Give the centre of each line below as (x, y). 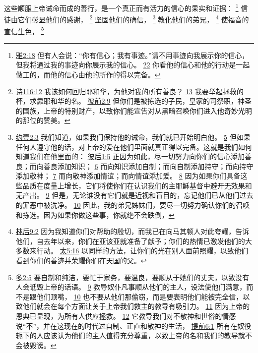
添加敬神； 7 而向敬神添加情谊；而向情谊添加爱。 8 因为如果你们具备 (128, 176)
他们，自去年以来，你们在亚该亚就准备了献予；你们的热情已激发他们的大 (134, 241)
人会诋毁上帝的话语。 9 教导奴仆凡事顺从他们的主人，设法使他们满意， (131, 287)
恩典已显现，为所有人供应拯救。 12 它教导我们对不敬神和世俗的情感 (126, 316)
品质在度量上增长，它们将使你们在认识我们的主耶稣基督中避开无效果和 (137, 185)
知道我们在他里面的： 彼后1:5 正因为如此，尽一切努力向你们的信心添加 (130, 156)
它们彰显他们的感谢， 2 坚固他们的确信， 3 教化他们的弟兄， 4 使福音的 (133, 19)
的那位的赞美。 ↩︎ (43, 120)
